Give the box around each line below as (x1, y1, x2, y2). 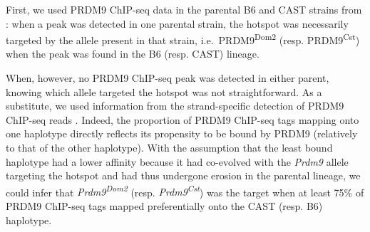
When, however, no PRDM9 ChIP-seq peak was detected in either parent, (6, 70, 329, 85)
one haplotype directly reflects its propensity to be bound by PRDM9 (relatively (6, 126, 358, 141)
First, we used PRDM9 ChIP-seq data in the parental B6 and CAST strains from (6, 2, 362, 16)
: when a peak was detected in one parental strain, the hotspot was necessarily (6, 16, 349, 31)
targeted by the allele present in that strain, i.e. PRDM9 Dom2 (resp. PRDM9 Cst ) (6, 31, 360, 47)
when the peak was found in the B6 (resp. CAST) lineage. (6, 46, 259, 61)
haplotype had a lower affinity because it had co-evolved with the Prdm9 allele (6, 154, 349, 169)
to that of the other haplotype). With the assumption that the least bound (6, 140, 333, 154)
